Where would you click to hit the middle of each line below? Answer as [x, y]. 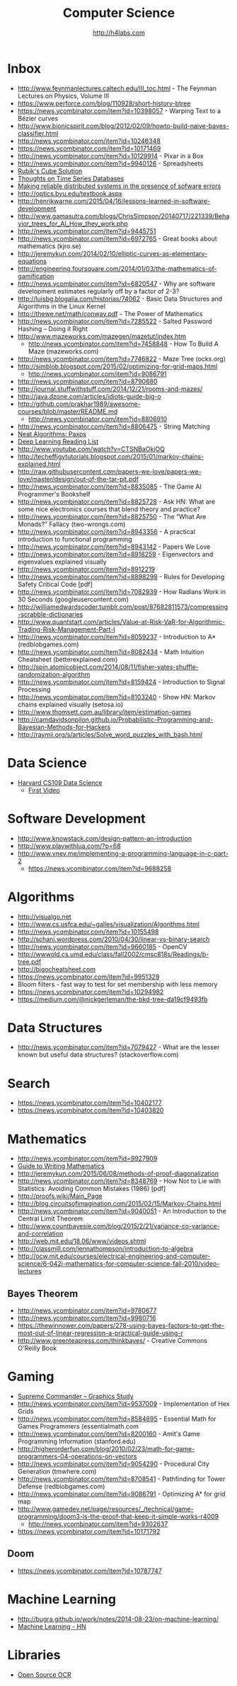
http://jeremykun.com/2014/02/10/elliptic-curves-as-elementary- [112, 253]
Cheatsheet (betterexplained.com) [68, 659]
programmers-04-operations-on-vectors [77, 1457]
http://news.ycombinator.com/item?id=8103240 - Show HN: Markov [116, 697]
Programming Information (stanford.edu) [77, 1441]
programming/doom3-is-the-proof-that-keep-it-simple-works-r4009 [118, 1517]
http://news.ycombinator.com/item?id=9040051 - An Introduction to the [122, 1211]
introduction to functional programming [75, 539]
